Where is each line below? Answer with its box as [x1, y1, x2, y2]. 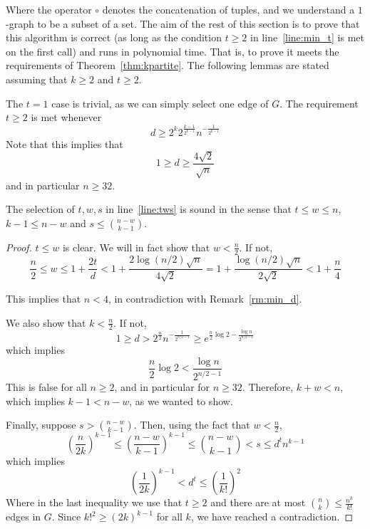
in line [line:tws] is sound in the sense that [106, 201, 292, 216]
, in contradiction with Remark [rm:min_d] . [108, 290, 302, 305]
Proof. [6, 239, 32, 254]
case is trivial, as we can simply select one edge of [51, 95, 269, 110]
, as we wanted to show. [129, 393, 233, 408]
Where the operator [6, 2, 92, 16]
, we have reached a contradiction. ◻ [190, 509, 353, 524]
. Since [51, 509, 81, 524]
